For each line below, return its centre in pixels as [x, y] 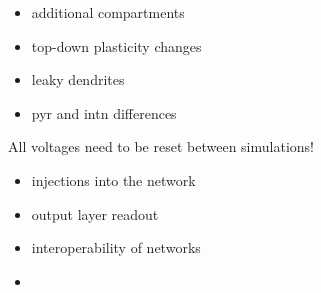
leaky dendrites [78, 79]
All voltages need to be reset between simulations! [161, 146]
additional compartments [108, 12]
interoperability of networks [116, 247]
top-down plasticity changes [116, 45]
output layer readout [95, 213]
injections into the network [113, 179]
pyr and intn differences [104, 112]
